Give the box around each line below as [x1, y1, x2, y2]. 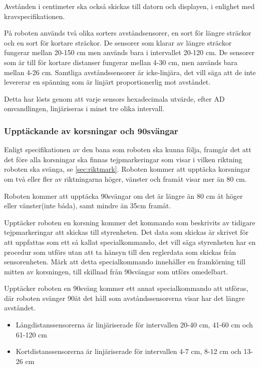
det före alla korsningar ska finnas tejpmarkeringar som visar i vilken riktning [4, 154, 242, 164]
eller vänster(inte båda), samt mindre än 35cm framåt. [4, 200, 171, 211]
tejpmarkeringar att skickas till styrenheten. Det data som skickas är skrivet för [4, 227, 248, 237]
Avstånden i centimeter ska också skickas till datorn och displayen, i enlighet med [4, 1, 255, 11]
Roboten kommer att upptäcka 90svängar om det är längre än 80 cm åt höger [4, 190, 243, 201]
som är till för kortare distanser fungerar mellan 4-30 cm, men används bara [4, 57, 237, 67]
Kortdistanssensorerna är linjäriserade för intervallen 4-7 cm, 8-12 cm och [16, 346, 241, 356]
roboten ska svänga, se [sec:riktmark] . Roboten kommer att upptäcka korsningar [4, 164, 250, 174]
